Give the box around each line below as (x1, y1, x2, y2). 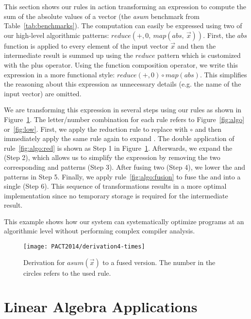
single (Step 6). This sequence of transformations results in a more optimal (4, 181, 227, 191)
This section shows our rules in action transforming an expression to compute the (4, 1, 246, 11)
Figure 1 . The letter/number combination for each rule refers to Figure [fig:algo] (4, 114, 245, 124)
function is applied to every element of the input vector (4, 40, 168, 51)
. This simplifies (200, 69, 247, 79)
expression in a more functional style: (4, 69, 115, 79)
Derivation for (23, 257, 65, 267)
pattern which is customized (157, 50, 241, 60)
